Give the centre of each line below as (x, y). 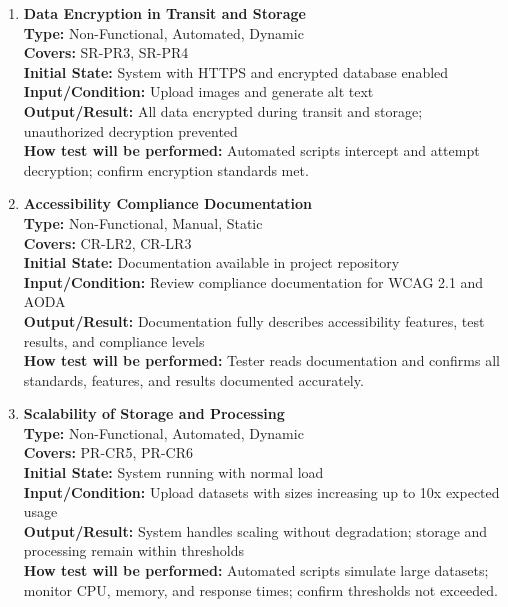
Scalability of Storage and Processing (154, 413)
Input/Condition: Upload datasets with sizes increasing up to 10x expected (261, 491)
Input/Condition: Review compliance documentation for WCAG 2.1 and (253, 281)
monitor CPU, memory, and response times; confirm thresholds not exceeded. (260, 589)
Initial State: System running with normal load (173, 472)
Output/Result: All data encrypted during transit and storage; (223, 110)
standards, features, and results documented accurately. (193, 379)
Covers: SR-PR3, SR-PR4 (106, 52)
